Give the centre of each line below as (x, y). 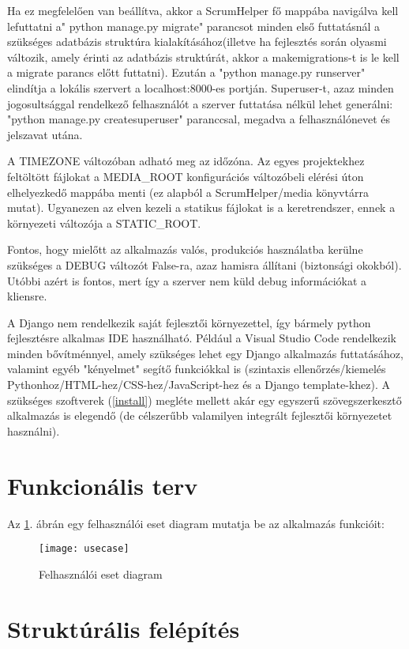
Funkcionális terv (103, 485)
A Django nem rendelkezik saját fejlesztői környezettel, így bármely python (189, 322)
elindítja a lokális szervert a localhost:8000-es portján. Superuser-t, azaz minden (201, 87)
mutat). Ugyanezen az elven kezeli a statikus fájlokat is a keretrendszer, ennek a (201, 208)
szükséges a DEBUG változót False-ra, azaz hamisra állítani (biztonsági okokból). (204, 264)
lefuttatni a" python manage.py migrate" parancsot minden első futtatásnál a (194, 26)
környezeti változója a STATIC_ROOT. (104, 223)
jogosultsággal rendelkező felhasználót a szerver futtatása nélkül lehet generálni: (200, 103)
